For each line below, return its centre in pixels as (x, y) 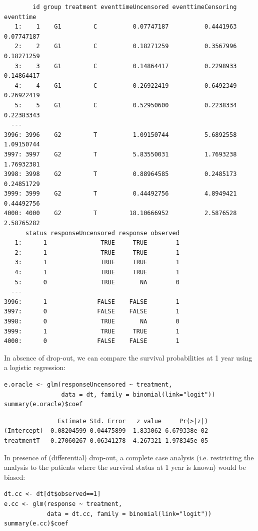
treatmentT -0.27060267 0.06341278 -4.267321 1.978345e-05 (106, 440)
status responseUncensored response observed (102, 233)
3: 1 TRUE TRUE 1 (97, 262)
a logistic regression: (35, 367)
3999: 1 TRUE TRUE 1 (92, 331)
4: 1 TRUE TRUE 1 (97, 273)
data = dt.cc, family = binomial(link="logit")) (129, 514)
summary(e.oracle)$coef (43, 404)
